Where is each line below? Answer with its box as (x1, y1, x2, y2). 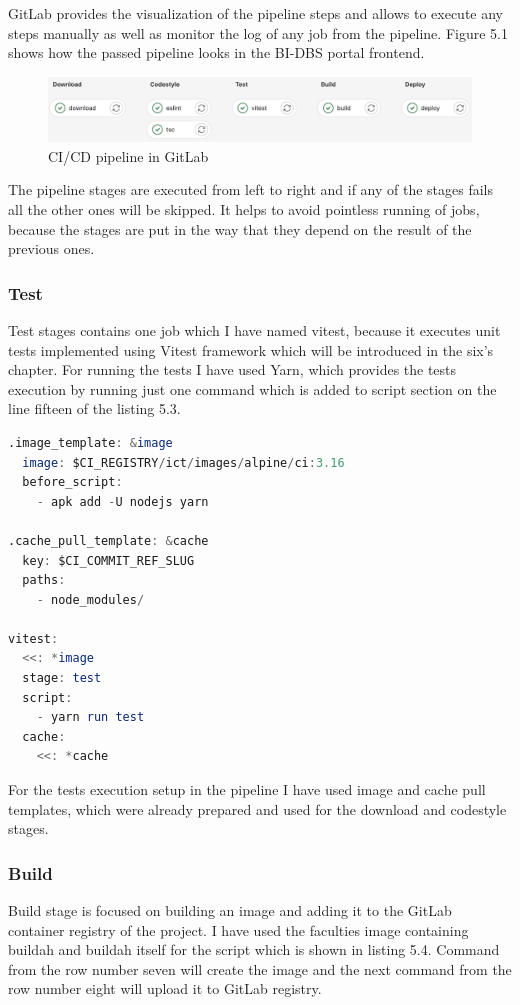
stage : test (22, 671, 102, 686)
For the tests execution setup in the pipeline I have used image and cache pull (8, 779, 486, 800)
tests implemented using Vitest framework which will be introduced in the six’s (8, 339, 494, 360)
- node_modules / (36, 592, 145, 607)
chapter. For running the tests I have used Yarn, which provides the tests (8, 359, 457, 380)
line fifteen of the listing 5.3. (8, 398, 181, 419)
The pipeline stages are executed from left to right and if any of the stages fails (8, 179, 494, 200)
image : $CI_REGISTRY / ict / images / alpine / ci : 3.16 (22, 455, 345, 470)
